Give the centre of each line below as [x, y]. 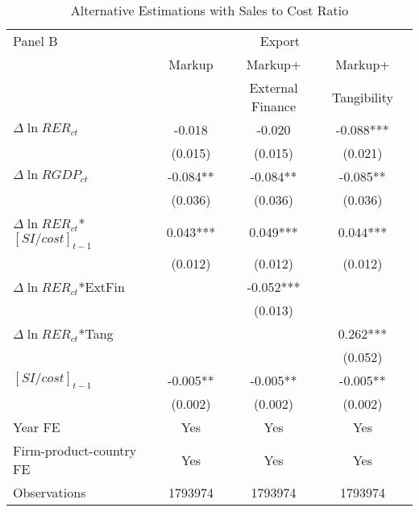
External [274, 87]
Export [280, 41]
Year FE [37, 427]
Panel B [35, 41]
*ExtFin [102, 287]
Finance [274, 106]
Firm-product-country [75, 451]
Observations [50, 493]
